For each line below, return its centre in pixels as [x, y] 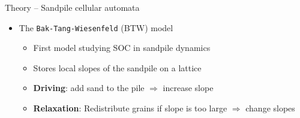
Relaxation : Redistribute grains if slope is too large [130, 108]
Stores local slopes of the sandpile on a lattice [117, 67]
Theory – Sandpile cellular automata [72, 7]
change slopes [270, 108]
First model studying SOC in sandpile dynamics [122, 48]
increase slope [188, 88]
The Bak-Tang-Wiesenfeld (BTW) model [96, 27]
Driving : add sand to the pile [89, 88]
